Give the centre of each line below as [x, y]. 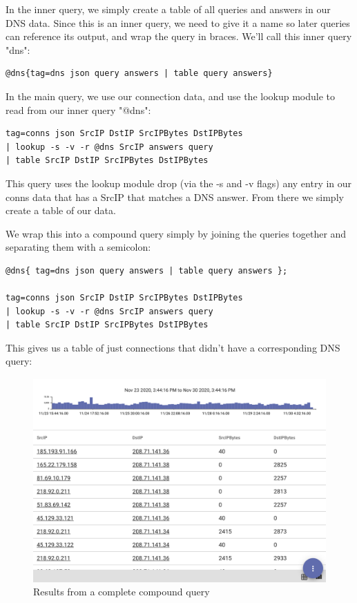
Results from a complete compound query [122, 592]
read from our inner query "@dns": [78, 109]
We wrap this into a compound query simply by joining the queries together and [176, 233]
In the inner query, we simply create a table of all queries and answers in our [168, 9]
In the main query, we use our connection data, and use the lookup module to [171, 96]
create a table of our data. [61, 210]
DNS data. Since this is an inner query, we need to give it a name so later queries [178, 22]
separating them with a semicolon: [78, 247]
